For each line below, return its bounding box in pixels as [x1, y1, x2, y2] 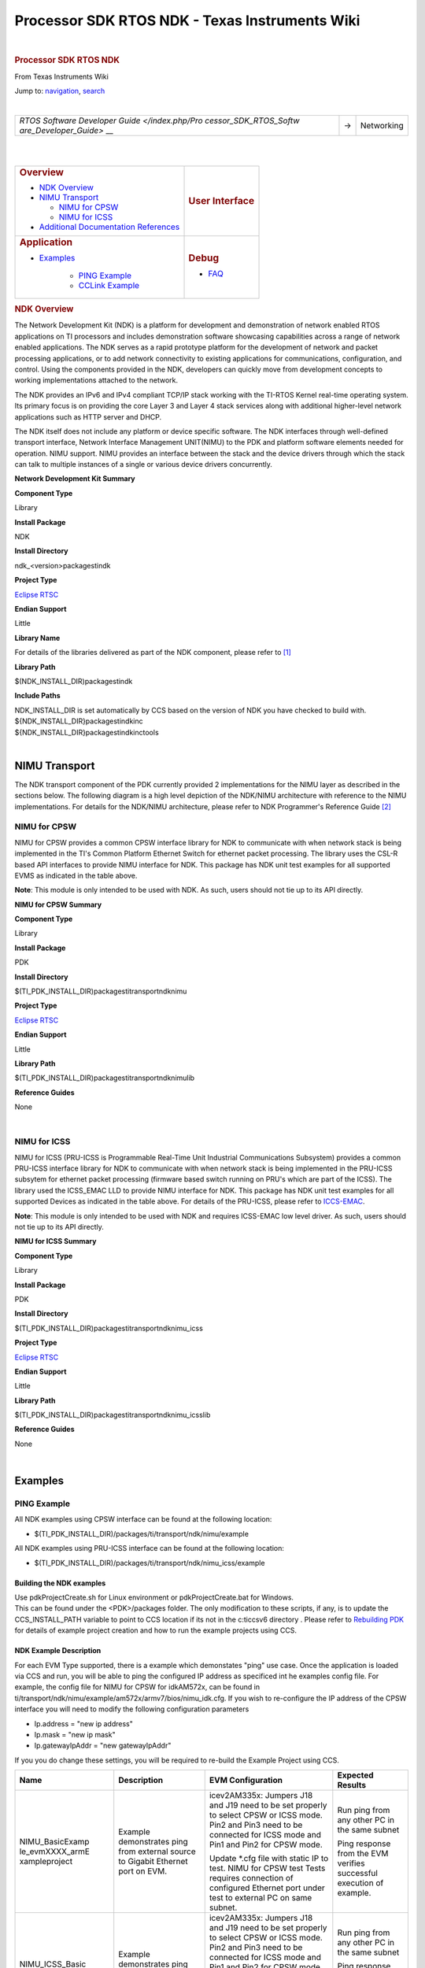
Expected [337, 1770, 374, 1781]
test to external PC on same [209, 1892, 312, 1903]
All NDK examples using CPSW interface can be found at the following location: [14, 1515, 272, 1524]
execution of [337, 1877, 384, 1888]
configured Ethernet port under [209, 1882, 326, 1893]
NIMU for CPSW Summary [14, 900, 102, 909]
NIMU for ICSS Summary [14, 1237, 97, 1246]
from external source [118, 1846, 196, 1857]
